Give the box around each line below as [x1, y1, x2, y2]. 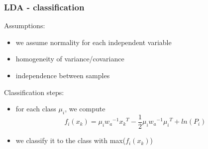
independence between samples [15, 70, 110, 80]
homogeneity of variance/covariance [15, 53, 124, 64]
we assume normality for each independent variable [15, 37, 172, 47]
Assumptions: [4, 20, 45, 31]
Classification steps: [4, 87, 64, 97]
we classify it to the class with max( [15, 135, 126, 146]
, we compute [65, 103, 105, 114]
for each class [15, 103, 56, 114]
